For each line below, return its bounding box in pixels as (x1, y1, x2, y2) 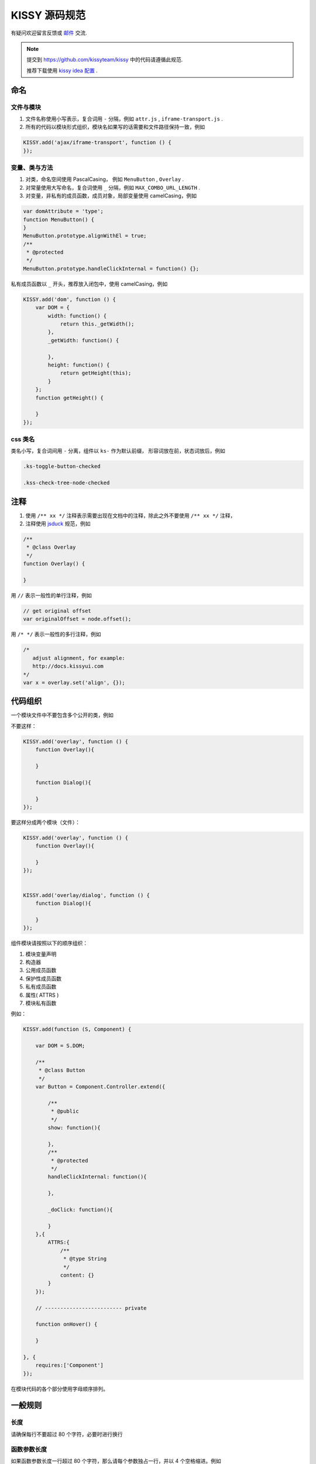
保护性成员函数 (25, 975, 61, 982)
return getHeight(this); (60, 370, 132, 377)
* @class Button (38, 1067, 85, 1074)
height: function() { (47, 361, 110, 368)
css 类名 (11, 435, 35, 443)
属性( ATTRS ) (25, 991, 59, 998)
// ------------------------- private (35, 1305, 147, 1311)
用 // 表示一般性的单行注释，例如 (11, 592, 92, 599)
